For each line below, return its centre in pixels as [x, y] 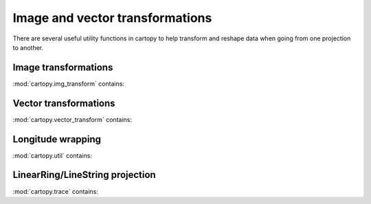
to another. [28, 47]
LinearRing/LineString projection [84, 175]
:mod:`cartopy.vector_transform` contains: [72, 119]
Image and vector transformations [112, 18]
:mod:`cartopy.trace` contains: [56, 191]
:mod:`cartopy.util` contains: [53, 155]
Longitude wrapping [57, 139]
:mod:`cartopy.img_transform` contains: [69, 84]
